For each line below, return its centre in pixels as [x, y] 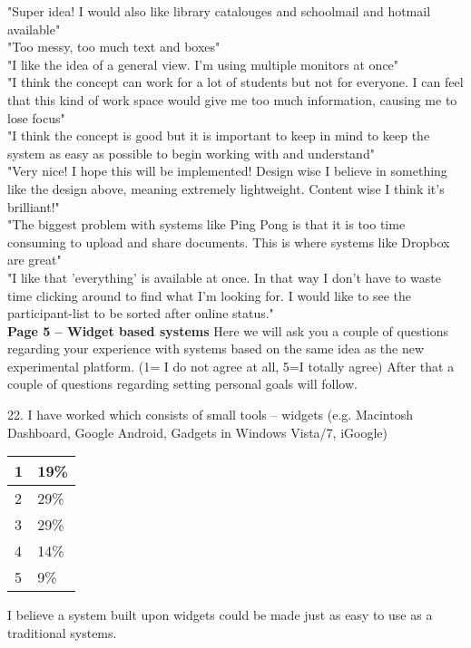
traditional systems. [62, 632]
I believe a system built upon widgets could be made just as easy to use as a [220, 615]
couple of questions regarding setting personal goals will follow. [182, 384]
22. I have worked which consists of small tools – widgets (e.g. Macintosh [210, 415]
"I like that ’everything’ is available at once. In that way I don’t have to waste [224, 277]
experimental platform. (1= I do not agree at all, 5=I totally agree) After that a [231, 366]
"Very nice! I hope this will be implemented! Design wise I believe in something [227, 171]
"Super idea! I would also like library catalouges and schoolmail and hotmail [219, 11]
